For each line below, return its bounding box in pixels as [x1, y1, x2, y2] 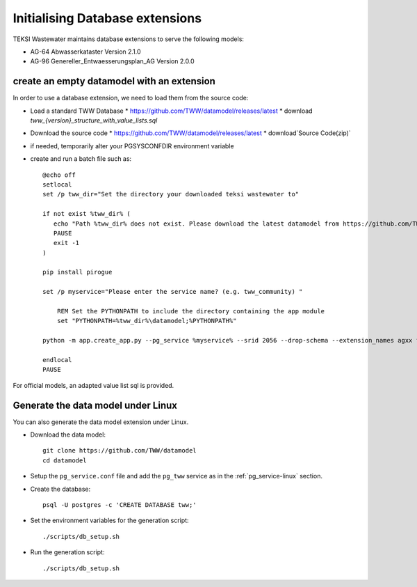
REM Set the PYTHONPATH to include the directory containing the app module [56, 307, 325, 315]
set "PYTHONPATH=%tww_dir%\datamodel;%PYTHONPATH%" [56, 317, 237, 325]
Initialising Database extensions [13, 10, 202, 26]
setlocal [42, 180, 72, 188]
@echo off [42, 171, 76, 179]
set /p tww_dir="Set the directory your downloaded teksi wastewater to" [42, 190, 300, 198]
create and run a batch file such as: [30, 155, 132, 163]
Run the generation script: [30, 548, 105, 556]
